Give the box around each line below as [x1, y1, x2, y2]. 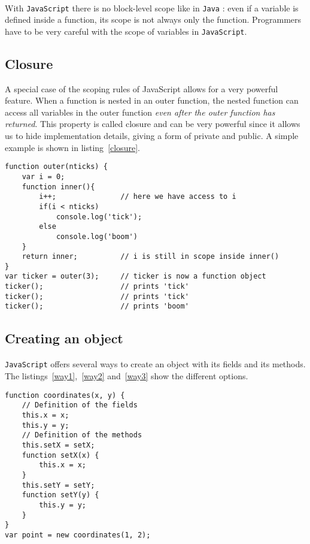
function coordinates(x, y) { [5, 391, 125, 400]
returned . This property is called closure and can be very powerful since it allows [5, 117, 300, 130]
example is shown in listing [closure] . [5, 141, 140, 153]
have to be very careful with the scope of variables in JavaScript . [5, 25, 247, 37]
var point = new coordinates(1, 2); [5, 530, 151, 539]
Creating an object [5, 328, 123, 347]
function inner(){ [22, 182, 95, 191]
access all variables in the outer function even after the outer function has [5, 105, 275, 118]
